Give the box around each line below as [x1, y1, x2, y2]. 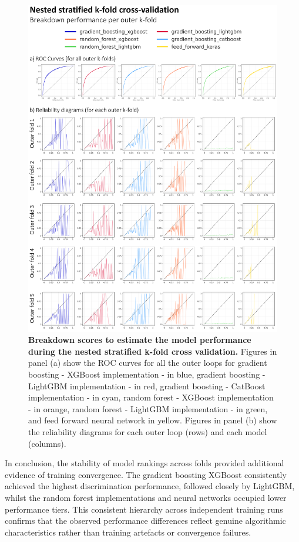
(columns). [28, 437, 66, 449]
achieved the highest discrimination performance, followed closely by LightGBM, [5, 480, 295, 492]
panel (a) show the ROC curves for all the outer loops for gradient [28, 356, 267, 369]
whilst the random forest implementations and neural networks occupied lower [5, 491, 287, 503]
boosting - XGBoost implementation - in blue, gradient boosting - [28, 368, 266, 380]
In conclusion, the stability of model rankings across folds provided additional [5, 457, 284, 469]
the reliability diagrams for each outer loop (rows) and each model [28, 425, 267, 437]
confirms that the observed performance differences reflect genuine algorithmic [5, 514, 286, 527]
